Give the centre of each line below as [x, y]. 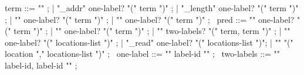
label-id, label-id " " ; [41, 65]
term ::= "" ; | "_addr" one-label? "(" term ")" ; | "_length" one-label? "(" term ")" [152, 8]
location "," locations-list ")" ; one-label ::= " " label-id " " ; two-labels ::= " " [143, 54]
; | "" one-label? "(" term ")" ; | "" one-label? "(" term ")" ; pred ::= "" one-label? [150, 19]
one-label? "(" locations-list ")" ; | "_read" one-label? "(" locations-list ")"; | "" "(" [149, 42]
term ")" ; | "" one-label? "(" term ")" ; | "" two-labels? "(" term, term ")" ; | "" [152, 31]
